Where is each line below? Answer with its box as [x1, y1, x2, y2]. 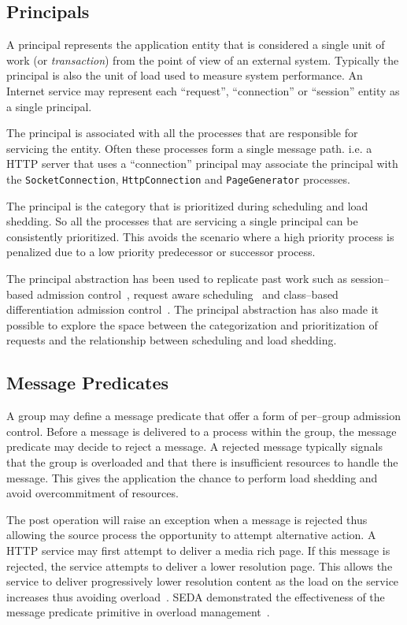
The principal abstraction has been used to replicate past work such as [6, 270, 348, 286]
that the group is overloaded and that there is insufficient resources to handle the [6, 453, 398, 470]
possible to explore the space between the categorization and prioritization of [6, 316, 378, 333]
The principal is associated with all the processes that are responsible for [6, 125, 358, 141]
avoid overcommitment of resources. [6, 485, 179, 501]
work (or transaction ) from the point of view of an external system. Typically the [6, 51, 399, 68]
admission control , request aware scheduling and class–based [36, 285, 339, 302]
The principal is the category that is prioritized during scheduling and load [6, 197, 368, 214]
